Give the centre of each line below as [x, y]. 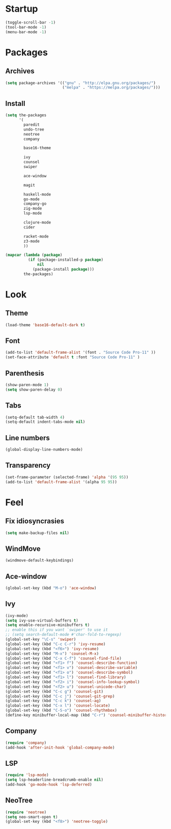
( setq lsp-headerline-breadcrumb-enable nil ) [54, 780]
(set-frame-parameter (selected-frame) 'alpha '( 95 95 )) [67, 477]
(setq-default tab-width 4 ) [35, 417]
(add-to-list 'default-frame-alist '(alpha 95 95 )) [61, 482]
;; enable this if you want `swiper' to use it [57, 630]
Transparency [28, 465]
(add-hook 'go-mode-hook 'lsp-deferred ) [49, 785]
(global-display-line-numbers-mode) [44, 450]
